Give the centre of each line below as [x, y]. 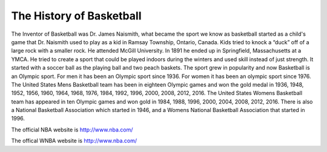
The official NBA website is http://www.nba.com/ [72, 130]
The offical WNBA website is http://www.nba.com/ [74, 141]
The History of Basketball [76, 16]
